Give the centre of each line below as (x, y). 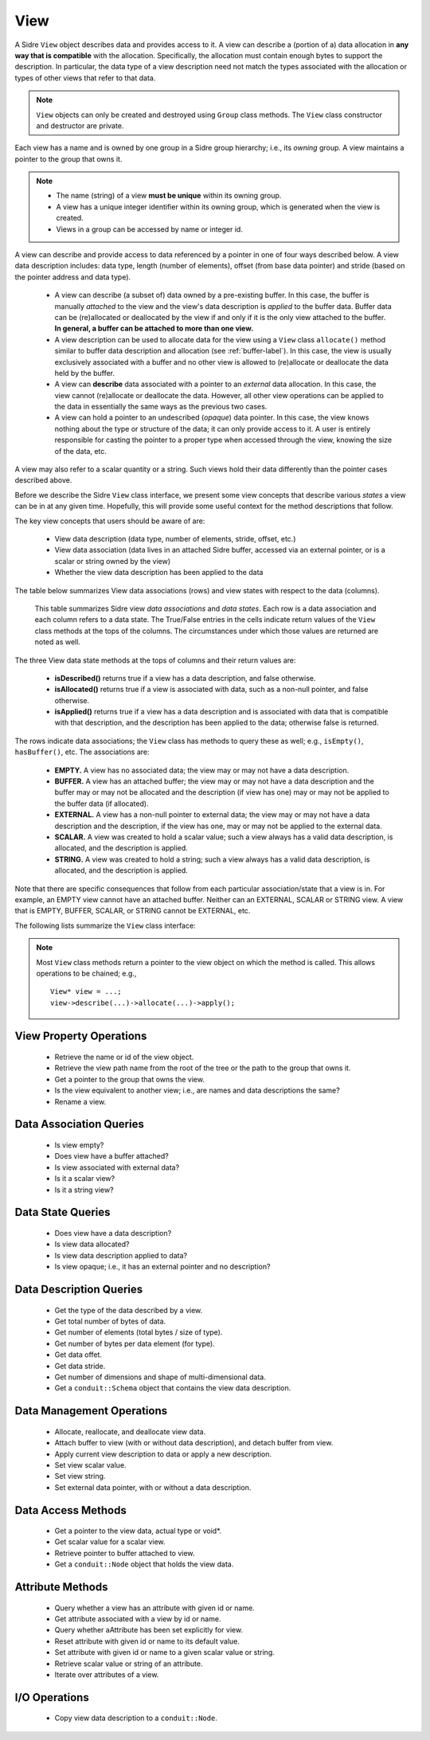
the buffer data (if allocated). (102, 804)
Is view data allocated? (92, 1244)
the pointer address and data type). (73, 277)
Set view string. (80, 1476)
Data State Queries (63, 1212)
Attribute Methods (61, 1588)
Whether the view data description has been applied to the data (159, 573)
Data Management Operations (91, 1411)
